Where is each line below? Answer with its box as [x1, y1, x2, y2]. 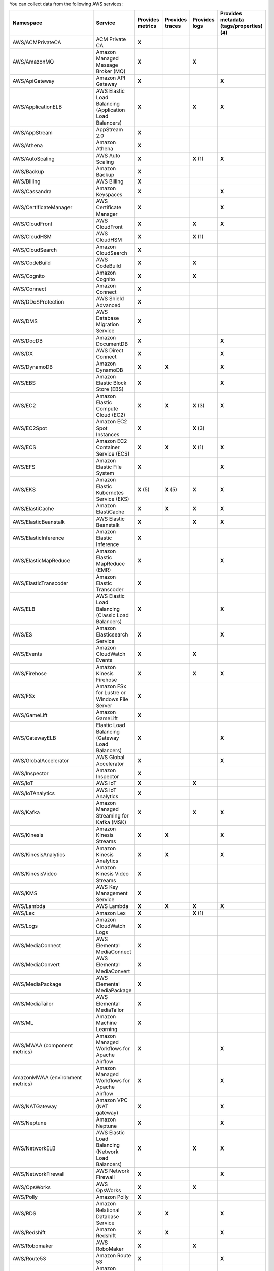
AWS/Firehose [12, 670, 47, 677]
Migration [96, 321, 119, 328]
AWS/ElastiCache [12, 505, 54, 512]
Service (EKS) [96, 496, 129, 503]
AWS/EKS [12, 486, 36, 493]
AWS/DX [12, 350, 33, 357]
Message [96, 62, 119, 69]
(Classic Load [96, 612, 129, 619]
